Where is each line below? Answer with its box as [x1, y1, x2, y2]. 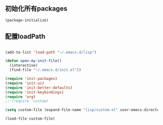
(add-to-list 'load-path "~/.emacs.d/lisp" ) [5, 50, 97, 55]
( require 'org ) [5, 94, 36, 99]
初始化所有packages [5, 4, 67, 13]
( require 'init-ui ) [5, 80, 45, 86]
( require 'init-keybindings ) [5, 90, 64, 94]
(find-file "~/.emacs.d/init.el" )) [9, 67, 81, 73]
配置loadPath [5, 32, 46, 41]
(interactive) [9, 63, 38, 68]
